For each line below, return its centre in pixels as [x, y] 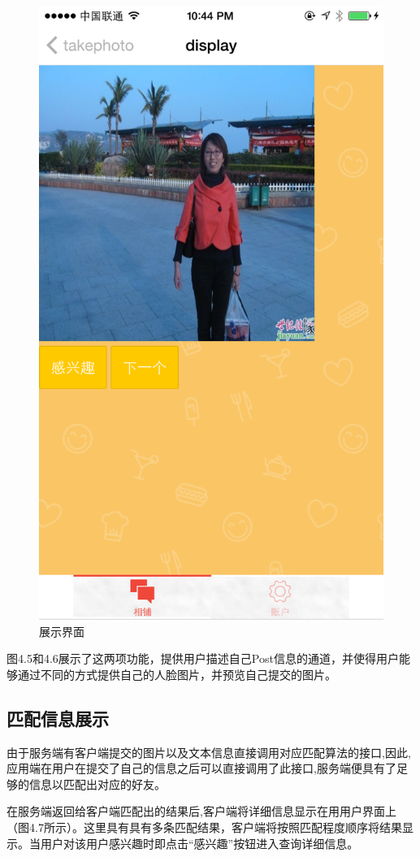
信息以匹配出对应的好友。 [97, 783]
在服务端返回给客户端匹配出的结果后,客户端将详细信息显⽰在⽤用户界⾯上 [201, 811]
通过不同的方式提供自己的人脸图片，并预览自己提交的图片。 [177, 674]
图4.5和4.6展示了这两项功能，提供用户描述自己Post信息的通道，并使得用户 [203, 658]
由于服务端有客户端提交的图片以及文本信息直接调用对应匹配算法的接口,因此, [209, 752]
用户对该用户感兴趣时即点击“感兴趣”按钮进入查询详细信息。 [199, 843]
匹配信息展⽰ [58, 718]
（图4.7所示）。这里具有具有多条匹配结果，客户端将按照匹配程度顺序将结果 [204, 827]
